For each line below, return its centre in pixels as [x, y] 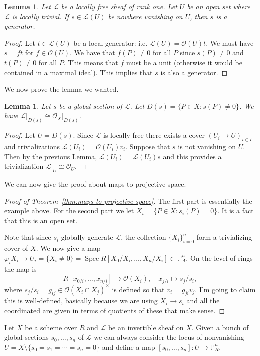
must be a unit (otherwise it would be [184, 62]
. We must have [230, 42]
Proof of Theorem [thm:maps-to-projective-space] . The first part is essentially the [128, 201]
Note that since [28, 237]
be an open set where [219, 6]
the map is [20, 269]
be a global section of [90, 105]
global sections [26, 337]
